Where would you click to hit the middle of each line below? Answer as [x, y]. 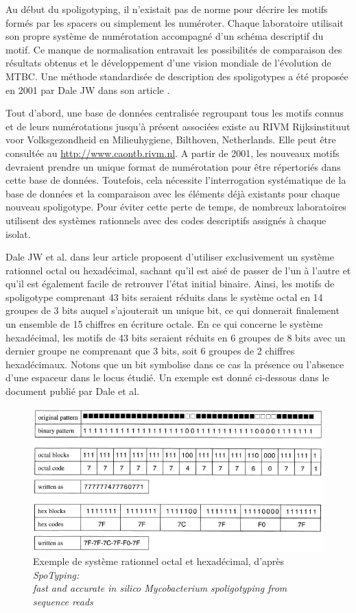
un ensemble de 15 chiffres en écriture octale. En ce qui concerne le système [164, 324]
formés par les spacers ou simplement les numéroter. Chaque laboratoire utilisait [175, 22]
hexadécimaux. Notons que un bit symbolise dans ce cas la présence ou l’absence [175, 364]
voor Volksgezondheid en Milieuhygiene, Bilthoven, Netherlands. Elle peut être [171, 140]
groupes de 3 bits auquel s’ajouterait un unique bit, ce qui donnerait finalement [173, 310]
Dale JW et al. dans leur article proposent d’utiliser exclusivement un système [170, 257]
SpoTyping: [56, 574]
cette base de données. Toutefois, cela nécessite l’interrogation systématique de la [176, 180]
